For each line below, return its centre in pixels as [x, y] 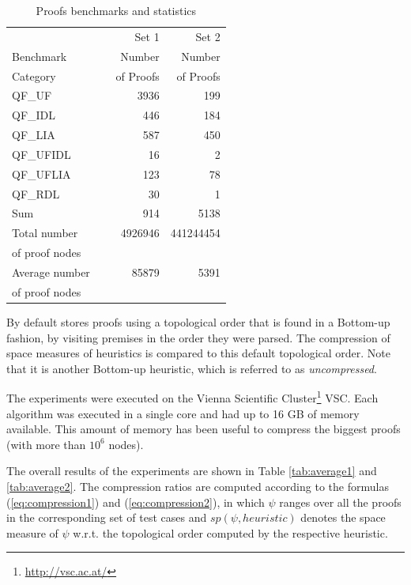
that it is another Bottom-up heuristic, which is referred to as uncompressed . [192, 368]
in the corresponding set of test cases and [107, 517]
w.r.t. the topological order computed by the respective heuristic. [230, 532]
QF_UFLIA [41, 174]
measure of [32, 532]
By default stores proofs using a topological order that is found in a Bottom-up [198, 321]
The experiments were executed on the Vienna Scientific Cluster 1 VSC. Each [192, 396]
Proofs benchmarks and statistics [116, 10]
